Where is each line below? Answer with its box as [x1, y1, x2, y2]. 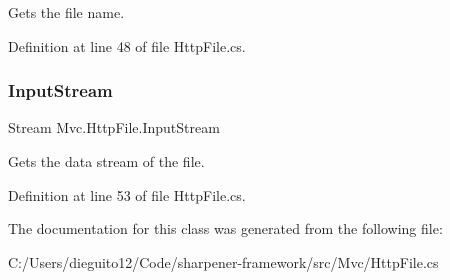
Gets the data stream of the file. [8, 151, 205, 171]
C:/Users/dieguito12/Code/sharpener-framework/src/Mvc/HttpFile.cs [8, 251, 439, 272]
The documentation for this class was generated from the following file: [8, 218, 443, 239]
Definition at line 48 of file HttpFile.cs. [8, 35, 246, 56]
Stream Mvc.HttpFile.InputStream [8, 117, 220, 138]
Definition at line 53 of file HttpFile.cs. [8, 184, 246, 205]
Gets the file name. [8, 2, 125, 22]
